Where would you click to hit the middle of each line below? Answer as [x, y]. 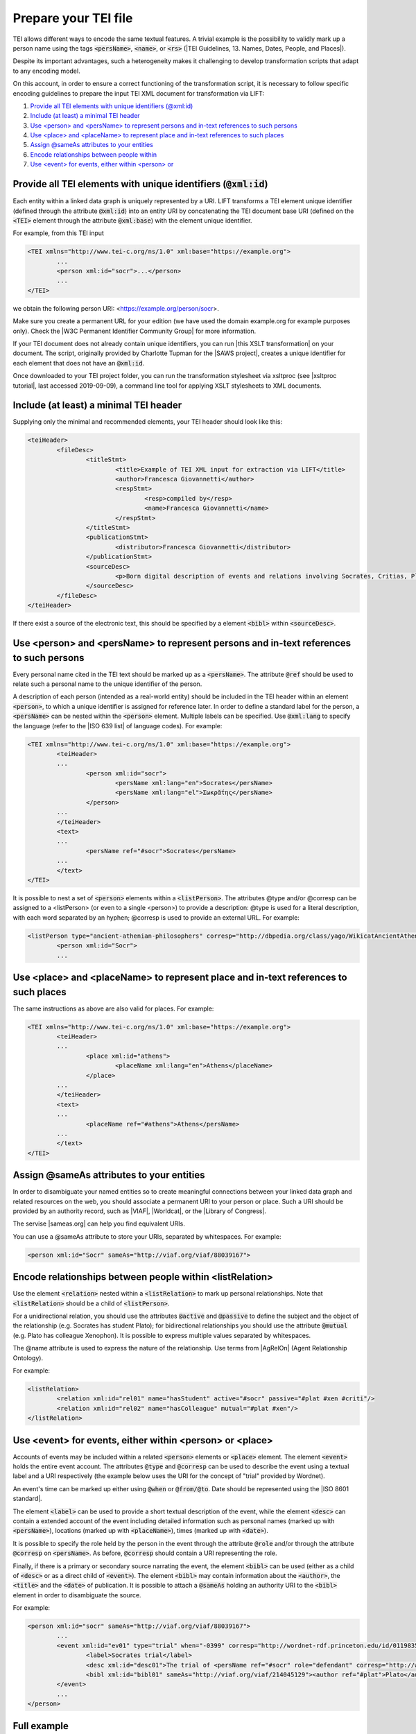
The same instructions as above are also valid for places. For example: [113, 1008]
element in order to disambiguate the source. [77, 1595]
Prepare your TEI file [73, 18]
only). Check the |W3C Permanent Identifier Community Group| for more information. [135, 331]
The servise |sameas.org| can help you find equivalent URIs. [99, 1224]
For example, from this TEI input [58, 233]
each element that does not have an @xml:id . [79, 363]
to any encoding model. [46, 71]
